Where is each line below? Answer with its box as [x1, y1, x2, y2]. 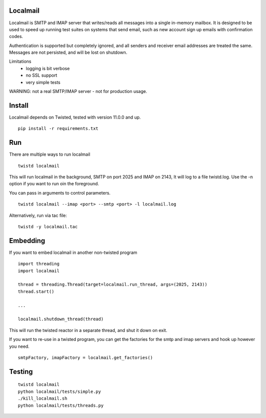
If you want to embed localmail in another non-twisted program [9, 250, 137, 255]
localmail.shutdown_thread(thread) [18, 316, 104, 322]
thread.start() [18, 289, 55, 294]
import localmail [18, 268, 60, 274]
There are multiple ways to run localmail [9, 151, 91, 158]
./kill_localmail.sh [18, 396, 67, 401]
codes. [9, 34, 23, 40]
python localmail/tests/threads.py [18, 403, 104, 408]
